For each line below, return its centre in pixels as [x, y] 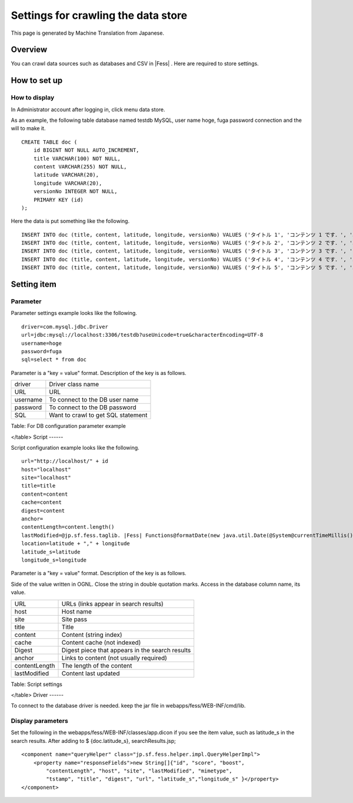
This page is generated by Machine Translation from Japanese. [88, 33]
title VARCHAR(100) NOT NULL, [77, 158]
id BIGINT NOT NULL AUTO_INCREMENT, [86, 150]
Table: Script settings [37, 684]
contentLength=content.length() [68, 527]
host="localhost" [46, 469]
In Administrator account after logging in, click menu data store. [88, 109]
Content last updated [91, 673]
